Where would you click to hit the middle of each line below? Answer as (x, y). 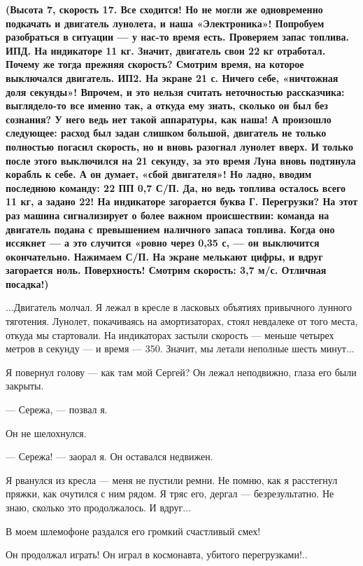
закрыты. (25, 386)
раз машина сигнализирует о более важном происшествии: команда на (168, 215)
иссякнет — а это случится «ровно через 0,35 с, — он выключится (163, 243)
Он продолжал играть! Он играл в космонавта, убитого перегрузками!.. (157, 554)
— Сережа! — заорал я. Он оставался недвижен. (109, 456)
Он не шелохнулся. (46, 433)
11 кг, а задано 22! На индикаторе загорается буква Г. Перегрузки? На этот (182, 201)
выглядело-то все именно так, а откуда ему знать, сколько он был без (167, 105)
